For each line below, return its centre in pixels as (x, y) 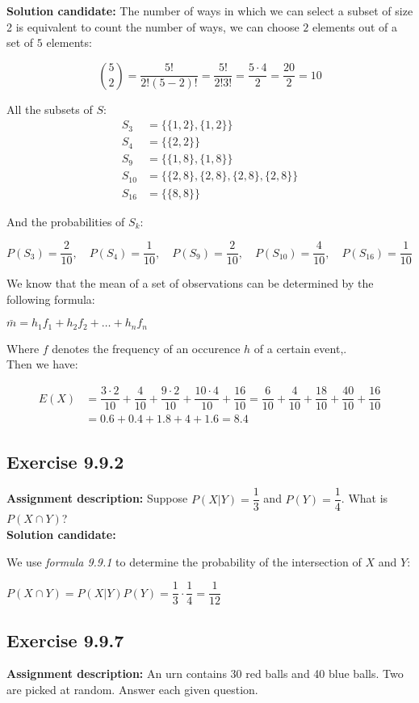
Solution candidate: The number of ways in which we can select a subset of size (210, 11)
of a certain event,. (300, 348)
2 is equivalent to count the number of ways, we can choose (153, 26)
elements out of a (355, 26)
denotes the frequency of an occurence (146, 348)
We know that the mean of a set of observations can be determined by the (190, 283)
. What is (365, 498)
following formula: (51, 299)
